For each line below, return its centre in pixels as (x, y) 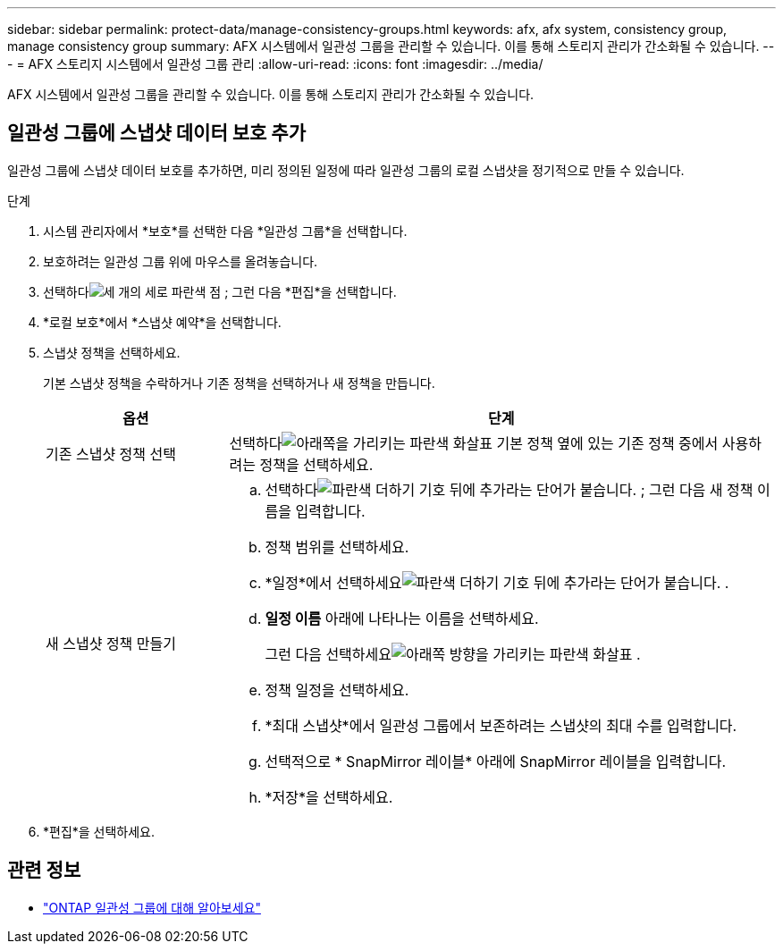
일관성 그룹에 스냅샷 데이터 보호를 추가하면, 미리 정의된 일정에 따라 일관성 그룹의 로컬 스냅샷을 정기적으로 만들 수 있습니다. (346, 170)
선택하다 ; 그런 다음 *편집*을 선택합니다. (220, 291)
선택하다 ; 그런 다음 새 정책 (509, 489)
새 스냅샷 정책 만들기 (111, 643)
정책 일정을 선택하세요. (337, 690)
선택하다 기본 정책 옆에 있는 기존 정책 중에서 (474, 443)
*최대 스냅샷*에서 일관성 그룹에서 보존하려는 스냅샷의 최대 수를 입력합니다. (501, 725)
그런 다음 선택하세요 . (453, 654)
